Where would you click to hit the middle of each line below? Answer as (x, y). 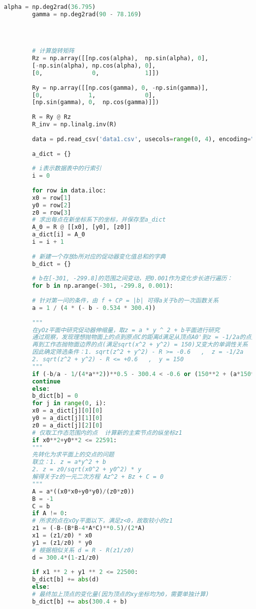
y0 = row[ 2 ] (52, 205)
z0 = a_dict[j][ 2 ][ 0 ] (67, 425)
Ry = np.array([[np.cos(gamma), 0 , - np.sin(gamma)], (120, 88)
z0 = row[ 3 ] (52, 212)
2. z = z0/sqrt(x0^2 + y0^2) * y (87, 470)
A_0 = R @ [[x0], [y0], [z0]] (81, 227)
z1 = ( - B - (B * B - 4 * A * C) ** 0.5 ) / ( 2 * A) (89, 528)
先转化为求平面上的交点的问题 (73, 455)
